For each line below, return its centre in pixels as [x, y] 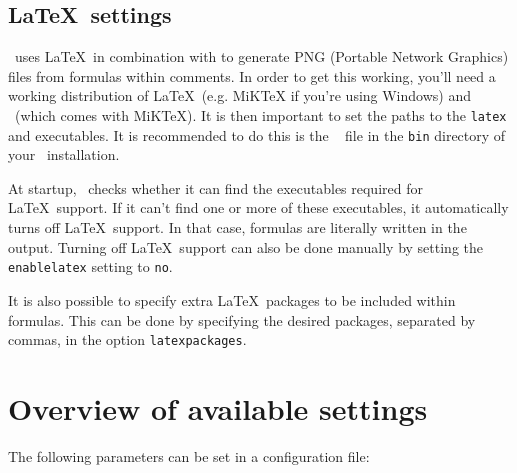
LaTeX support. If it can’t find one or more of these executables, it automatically [258, 207]
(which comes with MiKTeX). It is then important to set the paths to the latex [260, 114]
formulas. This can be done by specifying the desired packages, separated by [242, 319]
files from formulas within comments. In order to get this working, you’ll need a [252, 75]
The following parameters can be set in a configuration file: [189, 455]
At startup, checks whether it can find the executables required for [215, 187]
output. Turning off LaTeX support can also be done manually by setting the [245, 246]
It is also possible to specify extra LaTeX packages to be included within [232, 299]
